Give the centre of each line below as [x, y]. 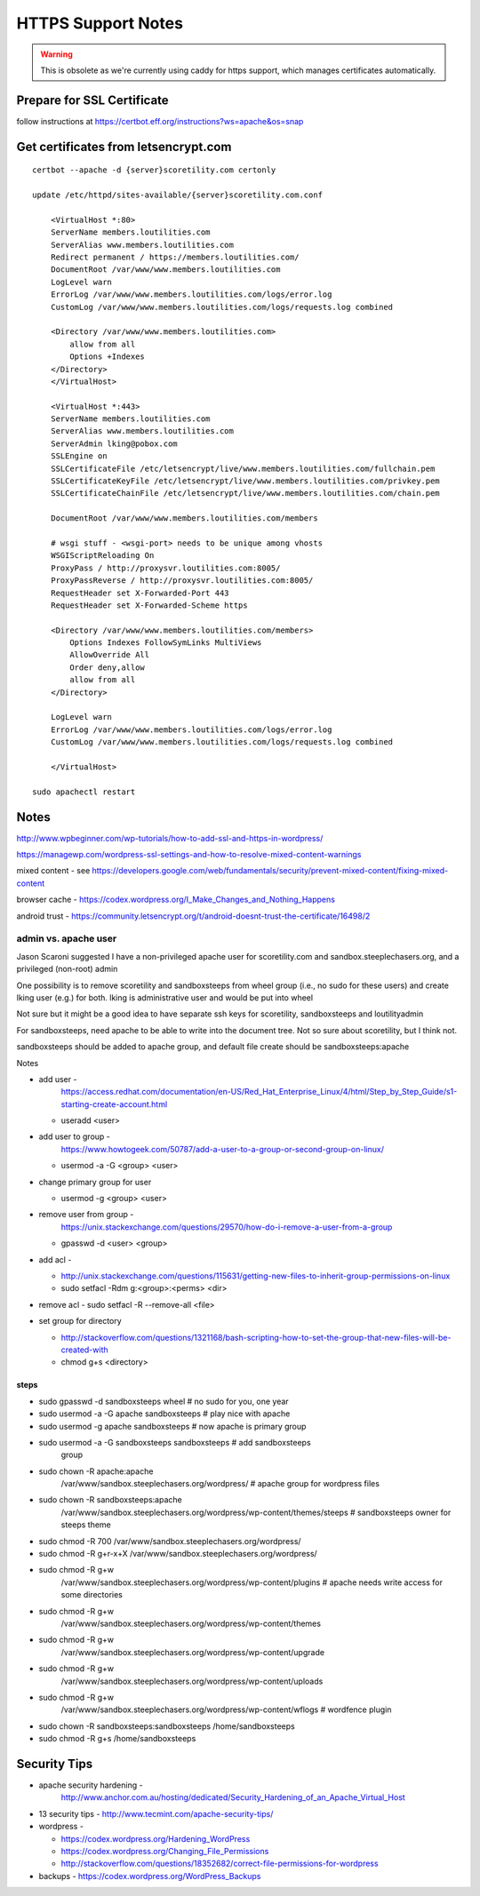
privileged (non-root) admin [67, 969]
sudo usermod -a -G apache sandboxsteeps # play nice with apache [164, 1414]
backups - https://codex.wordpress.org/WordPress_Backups [150, 1876]
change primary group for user [95, 1182]
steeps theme [86, 1525]
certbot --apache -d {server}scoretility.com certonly [154, 170]
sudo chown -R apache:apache [96, 1471]
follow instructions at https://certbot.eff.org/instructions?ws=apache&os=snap [160, 121]
